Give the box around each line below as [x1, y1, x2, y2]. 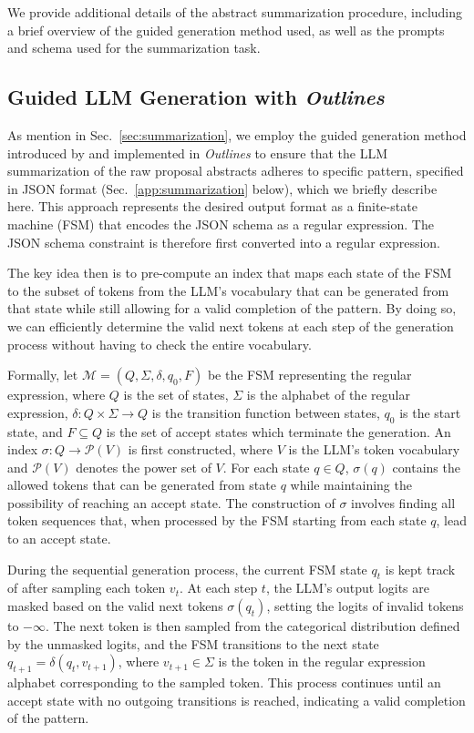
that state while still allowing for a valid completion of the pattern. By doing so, [7, 299, 457, 318]
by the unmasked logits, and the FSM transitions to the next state [7, 634, 379, 653]
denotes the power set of [76, 457, 211, 476]
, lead [436, 511, 467, 530]
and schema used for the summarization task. [7, 38, 261, 57]
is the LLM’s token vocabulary [288, 440, 460, 459]
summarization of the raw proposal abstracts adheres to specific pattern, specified [7, 161, 464, 180]
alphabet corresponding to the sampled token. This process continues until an [7, 673, 441, 692]
